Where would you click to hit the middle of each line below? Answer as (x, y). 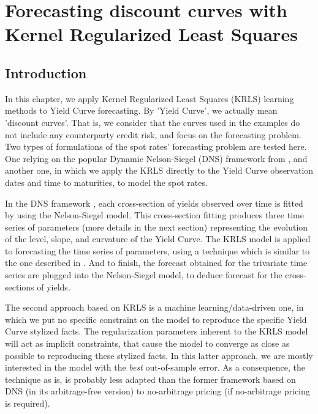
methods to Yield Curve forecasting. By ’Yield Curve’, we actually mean (141, 110)
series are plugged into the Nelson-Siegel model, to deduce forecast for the (144, 275)
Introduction (46, 72)
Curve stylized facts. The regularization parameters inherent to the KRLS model (157, 331)
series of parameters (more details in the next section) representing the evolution (157, 227)
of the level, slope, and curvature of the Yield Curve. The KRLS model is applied (158, 239)
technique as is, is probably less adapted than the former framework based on (150, 379)
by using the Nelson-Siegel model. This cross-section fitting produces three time (154, 215)
